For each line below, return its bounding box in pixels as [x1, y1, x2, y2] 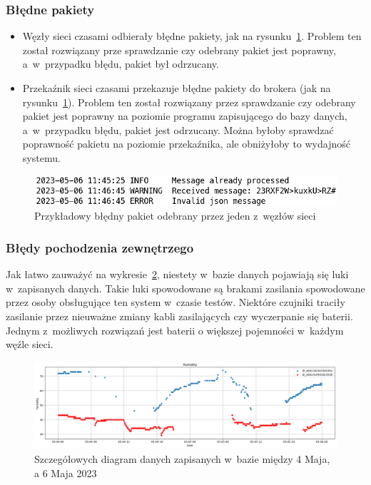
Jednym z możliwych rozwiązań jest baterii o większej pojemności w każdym [6, 322, 344, 337]
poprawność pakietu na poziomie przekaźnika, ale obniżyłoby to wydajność [22, 136, 350, 151]
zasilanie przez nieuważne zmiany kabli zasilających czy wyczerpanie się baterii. [6, 309, 353, 324]
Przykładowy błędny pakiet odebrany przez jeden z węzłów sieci [34, 208, 316, 223]
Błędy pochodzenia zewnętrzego [6, 238, 194, 256]
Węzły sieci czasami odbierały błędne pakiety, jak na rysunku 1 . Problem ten [22, 29, 362, 44]
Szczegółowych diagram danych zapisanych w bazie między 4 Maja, [34, 451, 330, 466]
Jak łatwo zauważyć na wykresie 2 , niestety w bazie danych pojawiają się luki [6, 267, 349, 282]
